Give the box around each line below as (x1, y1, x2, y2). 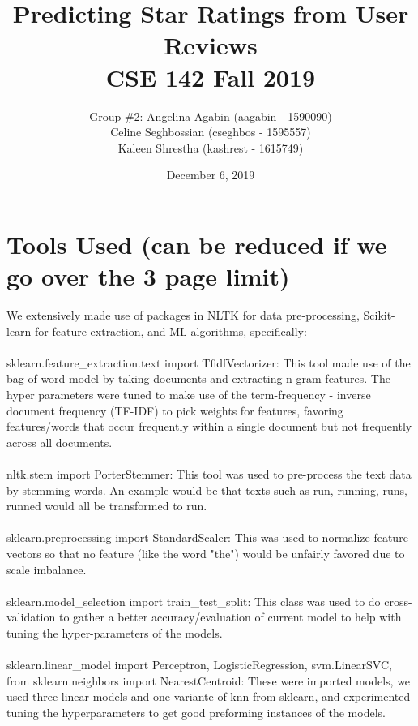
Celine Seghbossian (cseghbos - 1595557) (110, 123, 311, 140)
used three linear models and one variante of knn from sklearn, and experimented (6, 688, 411, 705)
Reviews (164, 28, 258, 62)
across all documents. (6, 433, 113, 450)
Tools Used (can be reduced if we (6, 227, 387, 260)
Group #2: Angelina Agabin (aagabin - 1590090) (89, 107, 332, 124)
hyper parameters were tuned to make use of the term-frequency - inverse (6, 385, 371, 402)
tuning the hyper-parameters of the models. (6, 624, 223, 641)
